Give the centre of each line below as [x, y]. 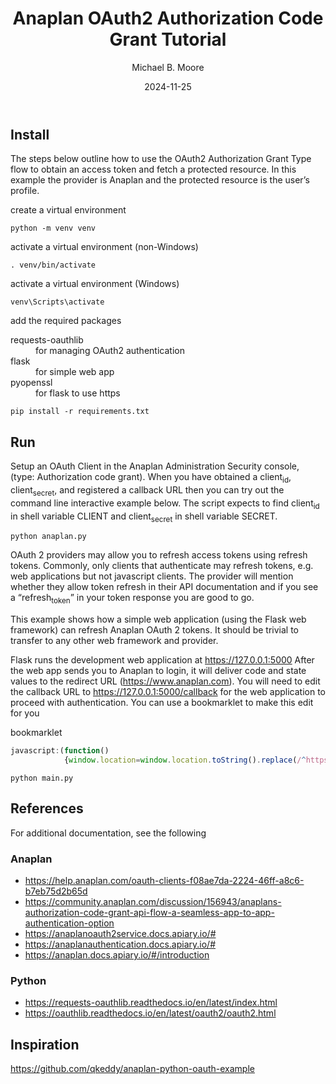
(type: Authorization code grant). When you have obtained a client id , [151, 478]
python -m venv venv [53, 228]
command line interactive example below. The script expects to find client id [165, 504]
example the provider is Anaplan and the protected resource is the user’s [160, 180]
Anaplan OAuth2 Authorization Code [168, 18]
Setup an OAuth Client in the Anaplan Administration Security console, [155, 466]
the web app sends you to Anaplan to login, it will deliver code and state [158, 671]
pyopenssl [31, 383]
